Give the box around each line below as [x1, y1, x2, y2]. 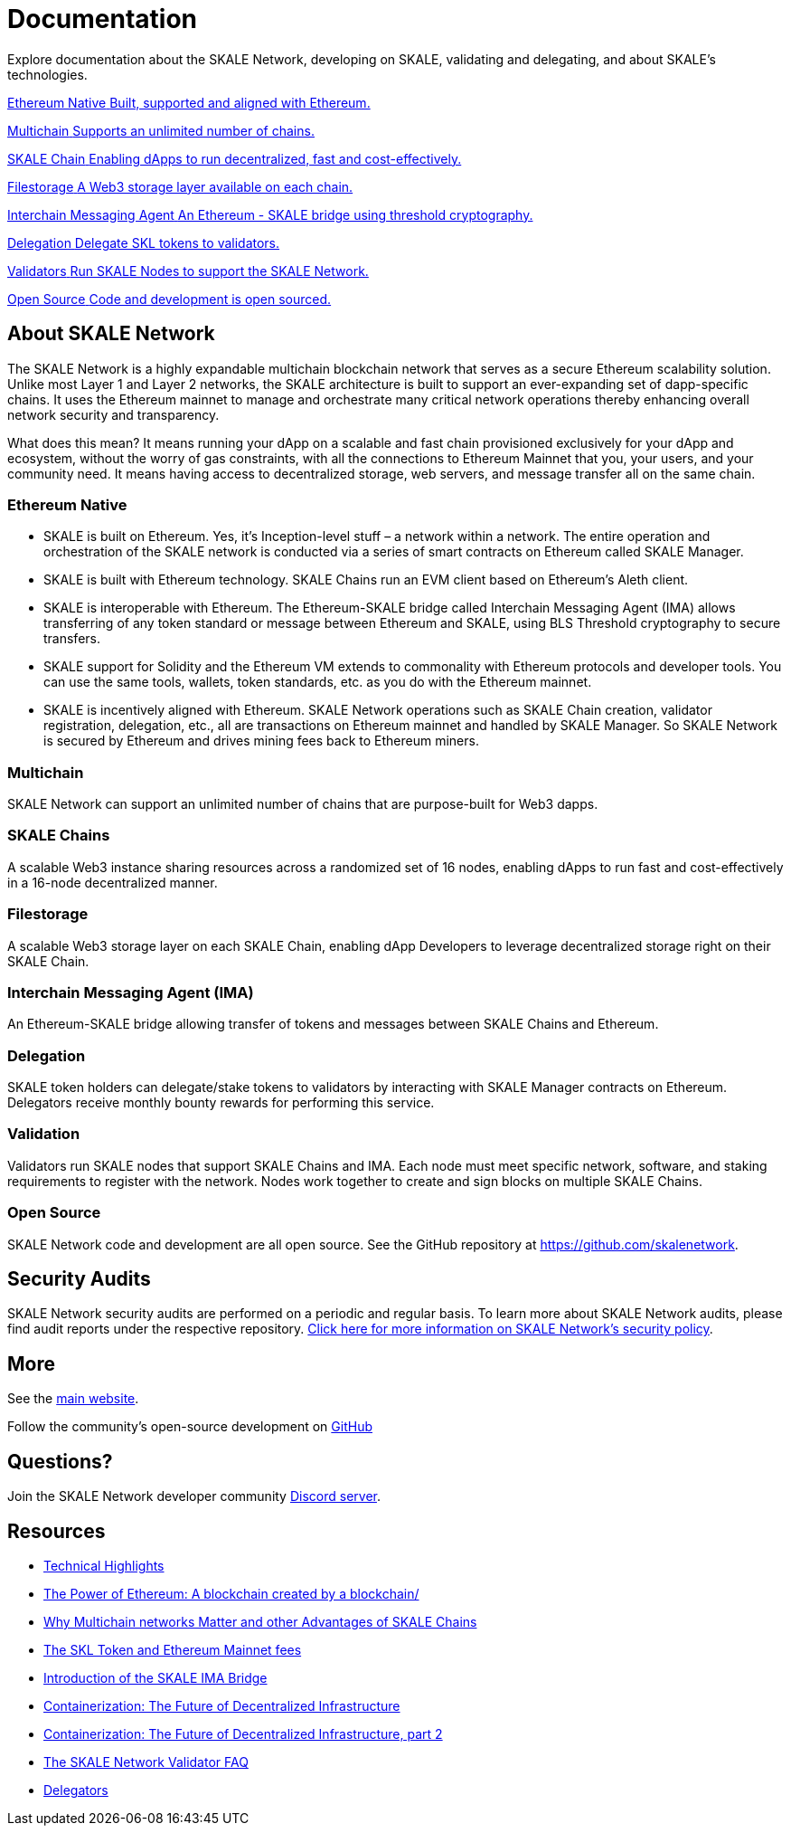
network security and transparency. [7, 406, 220, 423]
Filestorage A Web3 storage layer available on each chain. [7, 178, 353, 195]
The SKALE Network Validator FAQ [43, 1753, 249, 1770]
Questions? [7, 1449, 113, 1473]
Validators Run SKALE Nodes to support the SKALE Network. [7, 262, 369, 279]
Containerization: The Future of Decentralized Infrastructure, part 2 [43, 1725, 443, 1742]
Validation [7, 1125, 80, 1144]
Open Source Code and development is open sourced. [7, 290, 332, 307]
